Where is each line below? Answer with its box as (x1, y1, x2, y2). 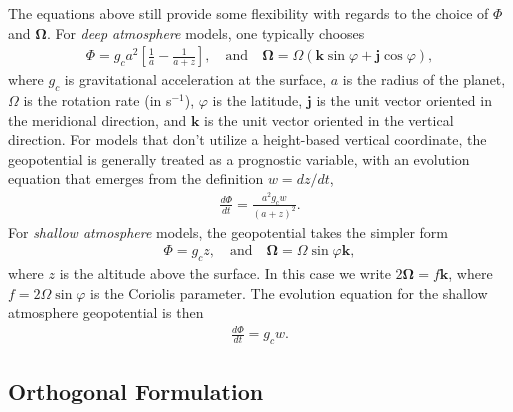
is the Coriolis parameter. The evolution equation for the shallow (90, 282, 488, 303)
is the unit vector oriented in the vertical (204, 109, 454, 130)
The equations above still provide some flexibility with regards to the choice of (8, 3, 489, 23)
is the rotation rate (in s (23, 90, 172, 111)
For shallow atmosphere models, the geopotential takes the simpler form (8, 221, 449, 242)
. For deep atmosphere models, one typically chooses (46, 22, 365, 43)
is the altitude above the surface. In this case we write (59, 263, 391, 284)
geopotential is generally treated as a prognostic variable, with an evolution (8, 148, 470, 169)
